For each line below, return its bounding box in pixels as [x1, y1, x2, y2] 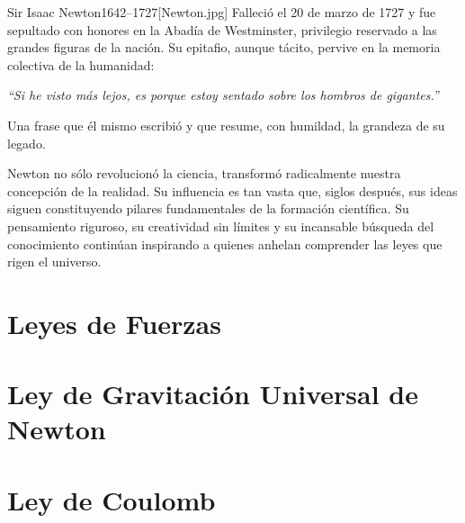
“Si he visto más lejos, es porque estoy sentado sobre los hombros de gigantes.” [7, 86, 439, 104]
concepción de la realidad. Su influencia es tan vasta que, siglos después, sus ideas [7, 181, 458, 200]
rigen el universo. [7, 252, 102, 271]
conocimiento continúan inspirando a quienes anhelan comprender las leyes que [7, 234, 443, 253]
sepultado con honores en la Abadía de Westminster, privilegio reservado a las [7, 20, 437, 39]
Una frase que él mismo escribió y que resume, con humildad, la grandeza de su [7, 115, 445, 134]
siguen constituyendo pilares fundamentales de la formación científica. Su [7, 199, 409, 218]
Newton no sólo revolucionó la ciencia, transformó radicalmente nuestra [7, 164, 401, 183]
